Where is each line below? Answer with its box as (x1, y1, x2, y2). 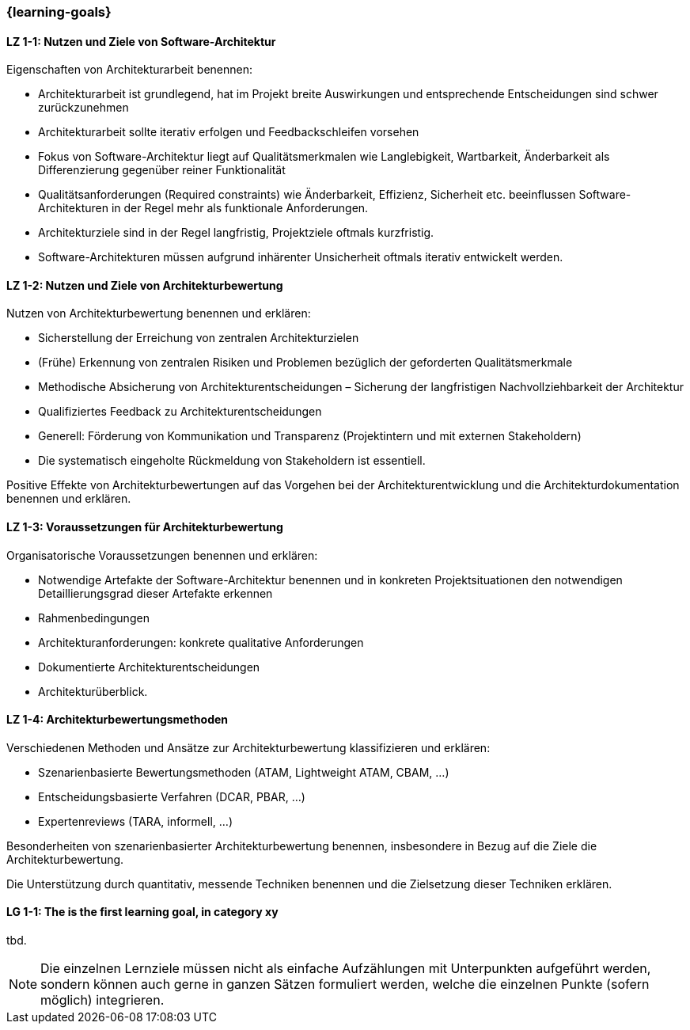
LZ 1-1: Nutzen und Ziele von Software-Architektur (6, 34, 276, 48)
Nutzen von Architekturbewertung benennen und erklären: (6, 306, 311, 321)
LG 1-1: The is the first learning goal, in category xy (6, 905, 279, 919)
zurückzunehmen (38, 101, 129, 115)
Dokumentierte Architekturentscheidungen (38, 659, 260, 674)
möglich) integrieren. (40, 992, 165, 1009)
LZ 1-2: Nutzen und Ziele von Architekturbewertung (6, 278, 283, 292)
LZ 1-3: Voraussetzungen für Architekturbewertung (6, 520, 283, 534)
